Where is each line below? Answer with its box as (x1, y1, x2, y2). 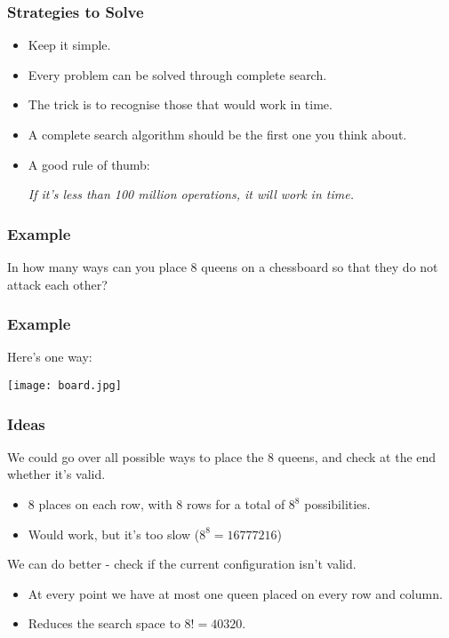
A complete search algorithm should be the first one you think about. (28, 125, 407, 143)
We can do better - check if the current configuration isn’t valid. (7, 554, 357, 573)
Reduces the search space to (28, 614, 180, 633)
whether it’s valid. (7, 465, 106, 483)
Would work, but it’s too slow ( (28, 524, 200, 543)
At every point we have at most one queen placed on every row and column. (28, 584, 443, 602)
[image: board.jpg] (7, 379, 122, 392)
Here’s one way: (7, 347, 92, 366)
